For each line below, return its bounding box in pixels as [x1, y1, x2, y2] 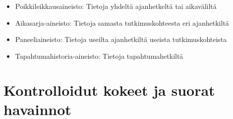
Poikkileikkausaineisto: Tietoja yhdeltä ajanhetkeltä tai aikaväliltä [15, 1, 217, 11]
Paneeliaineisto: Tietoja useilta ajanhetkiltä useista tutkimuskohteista [15, 34, 227, 44]
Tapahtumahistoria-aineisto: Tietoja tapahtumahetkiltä [15, 50, 183, 61]
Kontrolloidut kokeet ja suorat [3, 79, 215, 100]
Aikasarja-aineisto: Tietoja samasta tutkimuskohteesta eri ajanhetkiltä [15, 17, 229, 28]
